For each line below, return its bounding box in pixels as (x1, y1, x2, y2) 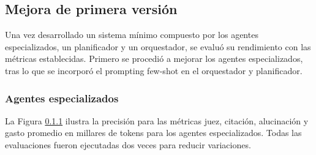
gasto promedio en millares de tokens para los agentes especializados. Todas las (5, 126, 302, 139)
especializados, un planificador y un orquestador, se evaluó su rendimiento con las (5, 40, 311, 53)
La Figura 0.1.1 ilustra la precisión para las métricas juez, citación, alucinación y (5, 114, 309, 127)
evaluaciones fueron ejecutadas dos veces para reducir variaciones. (5, 138, 251, 151)
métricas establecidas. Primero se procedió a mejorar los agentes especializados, (5, 52, 303, 65)
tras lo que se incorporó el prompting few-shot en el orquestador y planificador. (5, 64, 303, 77)
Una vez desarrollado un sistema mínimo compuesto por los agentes (5, 28, 258, 41)
